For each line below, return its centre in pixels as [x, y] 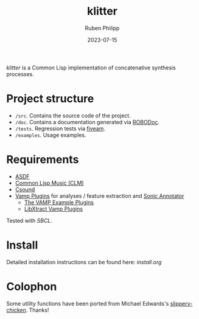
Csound [25, 189]
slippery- [181, 303]
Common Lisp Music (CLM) [49, 183]
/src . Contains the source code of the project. [73, 115]
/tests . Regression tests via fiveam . [60, 128]
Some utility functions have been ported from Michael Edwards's [88, 303]
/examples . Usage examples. [51, 135]
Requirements [43, 160]
